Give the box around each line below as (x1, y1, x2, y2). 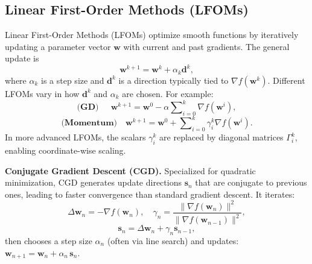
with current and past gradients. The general (123, 40, 290, 52)
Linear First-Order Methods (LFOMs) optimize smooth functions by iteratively (5, 28, 299, 41)
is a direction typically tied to (118, 74, 229, 86)
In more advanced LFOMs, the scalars (5, 131, 146, 143)
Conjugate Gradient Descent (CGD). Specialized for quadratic (5, 164, 256, 177)
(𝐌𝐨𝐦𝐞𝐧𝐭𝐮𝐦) (61, 119, 117, 128)
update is (5, 52, 39, 64)
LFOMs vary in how (5, 87, 80, 99)
